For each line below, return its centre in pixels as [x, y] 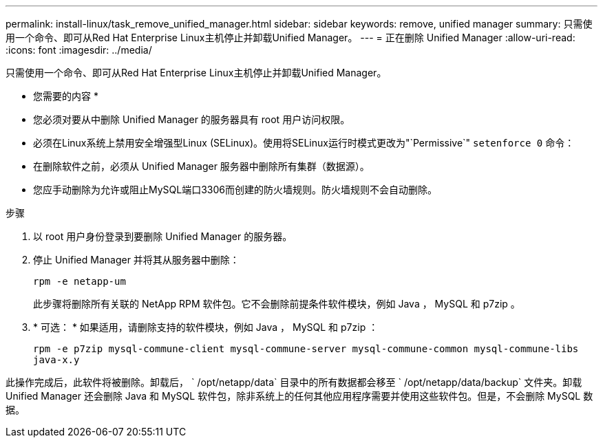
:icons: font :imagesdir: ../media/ [79, 50]
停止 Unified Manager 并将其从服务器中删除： [136, 260]
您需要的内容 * [66, 96]
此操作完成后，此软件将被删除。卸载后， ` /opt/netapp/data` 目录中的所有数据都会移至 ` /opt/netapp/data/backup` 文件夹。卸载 [294, 382]
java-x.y [56, 360]
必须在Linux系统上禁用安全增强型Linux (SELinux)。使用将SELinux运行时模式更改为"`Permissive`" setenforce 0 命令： [304, 143]
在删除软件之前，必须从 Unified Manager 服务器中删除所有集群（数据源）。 [201, 166]
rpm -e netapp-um [80, 281]
